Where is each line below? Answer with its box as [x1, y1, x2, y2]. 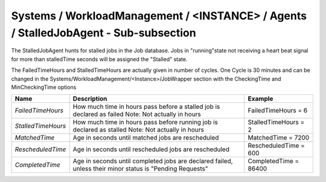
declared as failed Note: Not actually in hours [72, 110, 202, 119]
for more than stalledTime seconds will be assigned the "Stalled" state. [11, 55, 188, 63]
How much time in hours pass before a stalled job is [72, 103, 220, 111]
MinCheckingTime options [11, 83, 77, 91]
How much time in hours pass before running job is [72, 118, 219, 126]
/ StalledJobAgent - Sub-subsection [11, 26, 196, 39]
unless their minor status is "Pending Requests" [72, 164, 208, 173]
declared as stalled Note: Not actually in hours [72, 126, 205, 134]
